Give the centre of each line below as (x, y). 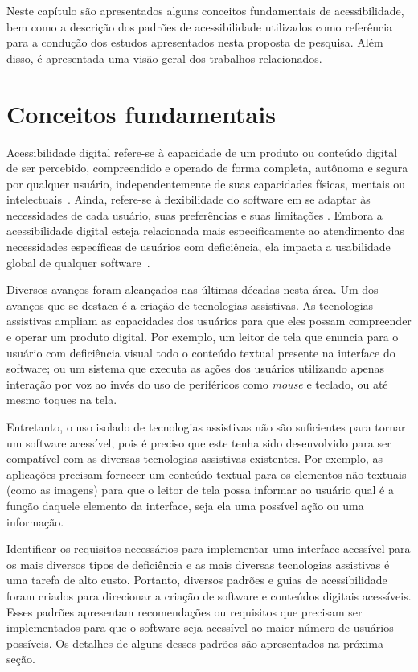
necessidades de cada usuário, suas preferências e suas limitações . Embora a (195, 214)
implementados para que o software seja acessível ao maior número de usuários (200, 627)
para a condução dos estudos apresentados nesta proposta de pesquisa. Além (195, 42)
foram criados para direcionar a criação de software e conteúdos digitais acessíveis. (209, 595)
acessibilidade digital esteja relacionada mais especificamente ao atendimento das (206, 231)
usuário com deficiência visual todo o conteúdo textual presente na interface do (201, 352)
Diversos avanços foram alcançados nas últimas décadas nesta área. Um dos (193, 289)
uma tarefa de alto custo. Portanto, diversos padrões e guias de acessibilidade (197, 580)
